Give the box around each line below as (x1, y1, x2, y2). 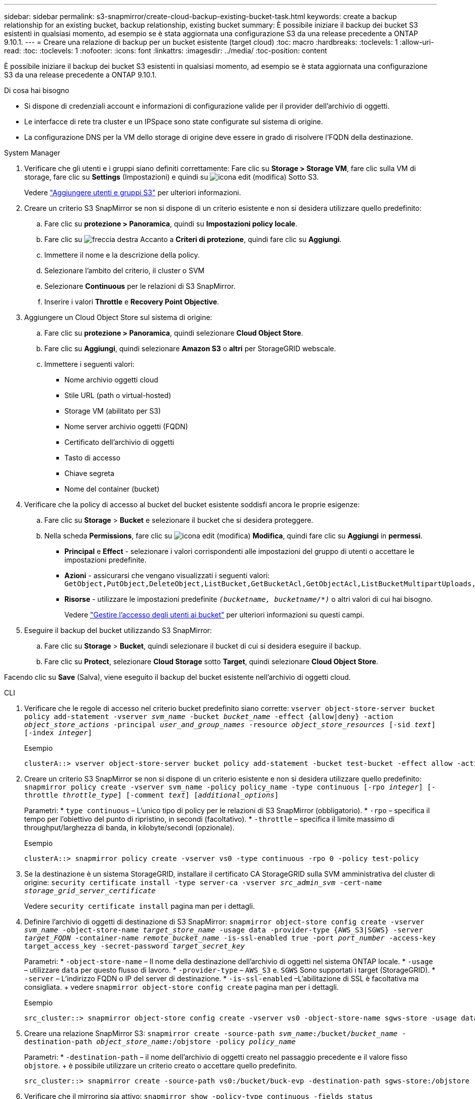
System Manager (4, 148, 60, 157)
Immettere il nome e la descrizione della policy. (44, 251, 200, 259)
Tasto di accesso (64, 453, 121, 462)
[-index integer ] (24, 729, 92, 737)
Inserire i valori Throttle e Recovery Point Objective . (44, 297, 219, 306)
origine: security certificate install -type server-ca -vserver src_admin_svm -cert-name (24, 878, 382, 887)
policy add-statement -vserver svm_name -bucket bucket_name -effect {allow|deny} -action (24, 713, 393, 721)
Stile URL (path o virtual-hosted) (64, 391, 172, 400)
